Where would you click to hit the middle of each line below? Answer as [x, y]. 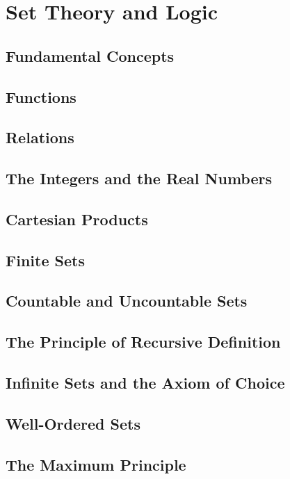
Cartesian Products [77, 219]
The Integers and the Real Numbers [139, 178]
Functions [41, 96]
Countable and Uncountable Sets [127, 301]
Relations [40, 137]
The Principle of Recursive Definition [143, 342]
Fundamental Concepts [90, 55]
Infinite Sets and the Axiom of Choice [145, 383]
